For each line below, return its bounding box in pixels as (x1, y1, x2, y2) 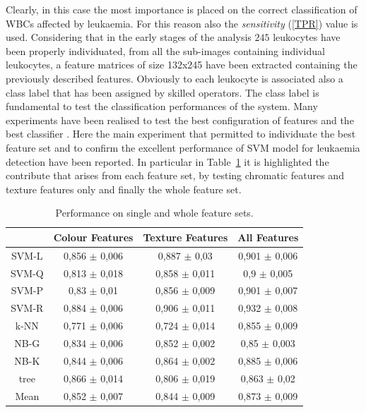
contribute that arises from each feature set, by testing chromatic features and (6, 168, 344, 183)
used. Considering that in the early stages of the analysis (6, 30, 252, 44)
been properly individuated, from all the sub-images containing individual (6, 43, 325, 58)
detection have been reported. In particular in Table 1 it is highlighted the (6, 154, 329, 169)
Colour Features (53, 229, 134, 244)
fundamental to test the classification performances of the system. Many (6, 99, 318, 114)
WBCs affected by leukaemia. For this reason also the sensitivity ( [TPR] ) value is (6, 16, 358, 30)
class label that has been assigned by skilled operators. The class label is (6, 85, 319, 99)
